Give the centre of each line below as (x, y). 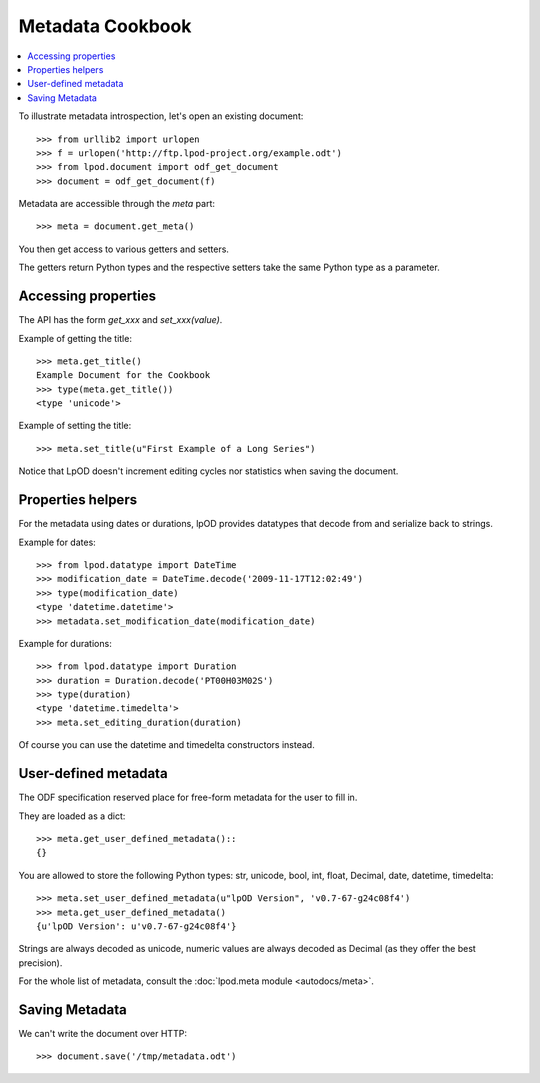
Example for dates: (57, 542)
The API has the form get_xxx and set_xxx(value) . (120, 320)
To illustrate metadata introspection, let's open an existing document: (161, 116)
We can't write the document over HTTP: (102, 1033)
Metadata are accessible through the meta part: (116, 204)
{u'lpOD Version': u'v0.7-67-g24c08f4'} (136, 926)
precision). (40, 962)
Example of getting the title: (75, 338)
